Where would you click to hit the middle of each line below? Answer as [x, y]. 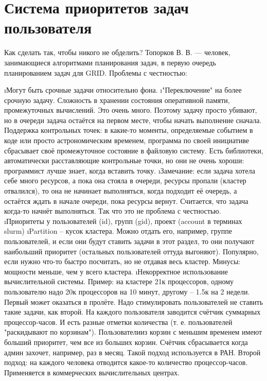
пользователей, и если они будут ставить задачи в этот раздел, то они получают [129, 241]
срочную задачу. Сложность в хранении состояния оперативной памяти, [117, 100]
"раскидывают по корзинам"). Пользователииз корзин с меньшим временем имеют [133, 332]
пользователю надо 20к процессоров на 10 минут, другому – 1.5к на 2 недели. [127, 291]
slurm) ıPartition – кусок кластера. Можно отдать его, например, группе [118, 231]
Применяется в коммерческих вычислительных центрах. [92, 372]
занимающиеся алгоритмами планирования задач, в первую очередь [110, 62]
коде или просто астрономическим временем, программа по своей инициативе [127, 140]
